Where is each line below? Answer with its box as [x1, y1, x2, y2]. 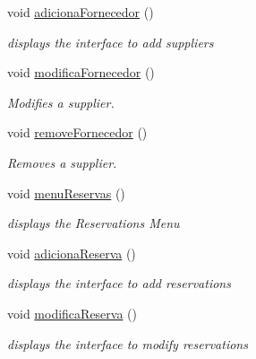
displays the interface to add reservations [7, 274, 231, 293]
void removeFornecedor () [7, 123, 148, 142]
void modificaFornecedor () [7, 63, 155, 82]
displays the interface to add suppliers [7, 32, 214, 51]
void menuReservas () [7, 183, 125, 202]
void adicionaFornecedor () [7, 3, 154, 21]
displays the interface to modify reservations [7, 334, 248, 353]
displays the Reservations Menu [7, 214, 180, 232]
